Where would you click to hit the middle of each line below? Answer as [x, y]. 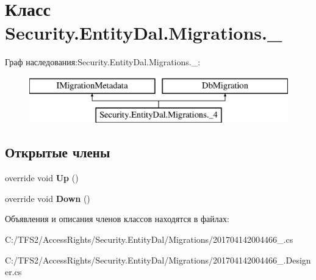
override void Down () [48, 198]
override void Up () [42, 178]
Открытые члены [58, 152]
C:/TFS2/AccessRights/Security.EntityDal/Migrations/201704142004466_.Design [158, 260]
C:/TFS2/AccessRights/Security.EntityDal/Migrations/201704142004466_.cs [149, 239]
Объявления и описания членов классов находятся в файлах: [117, 219]
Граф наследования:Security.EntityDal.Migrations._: [103, 62]
